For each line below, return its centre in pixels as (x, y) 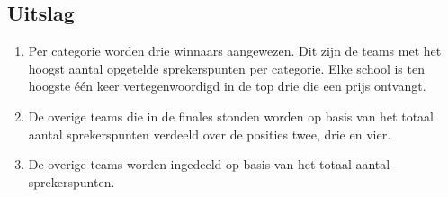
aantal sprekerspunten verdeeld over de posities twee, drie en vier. (210, 134)
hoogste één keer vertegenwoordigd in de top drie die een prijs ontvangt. (227, 86)
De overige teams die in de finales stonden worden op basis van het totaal (231, 116)
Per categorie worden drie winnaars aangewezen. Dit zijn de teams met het (235, 51)
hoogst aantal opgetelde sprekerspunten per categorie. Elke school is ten (226, 68)
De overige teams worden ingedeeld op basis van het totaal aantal (209, 164)
